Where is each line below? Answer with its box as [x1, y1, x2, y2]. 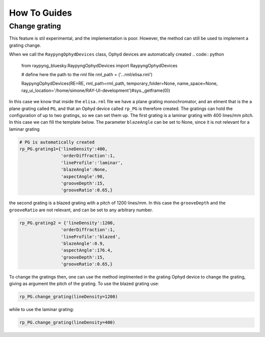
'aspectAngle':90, [60, 173, 105, 179]
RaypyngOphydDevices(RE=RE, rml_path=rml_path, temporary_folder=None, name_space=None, [21, 81, 218, 86]
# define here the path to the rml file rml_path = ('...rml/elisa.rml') [21, 71, 153, 77]
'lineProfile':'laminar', [60, 160, 123, 166]
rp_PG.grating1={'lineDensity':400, [19, 146, 108, 152]
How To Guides [9, 7, 72, 18]
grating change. [9, 42, 41, 48]
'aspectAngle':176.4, [60, 248, 113, 253]
